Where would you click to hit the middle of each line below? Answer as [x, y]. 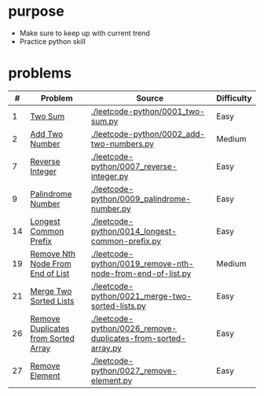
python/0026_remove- [134, 328]
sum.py [104, 121]
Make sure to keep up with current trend [85, 33]
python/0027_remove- [134, 370]
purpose [36, 11]
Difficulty [234, 98]
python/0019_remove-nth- [142, 263]
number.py [111, 208]
